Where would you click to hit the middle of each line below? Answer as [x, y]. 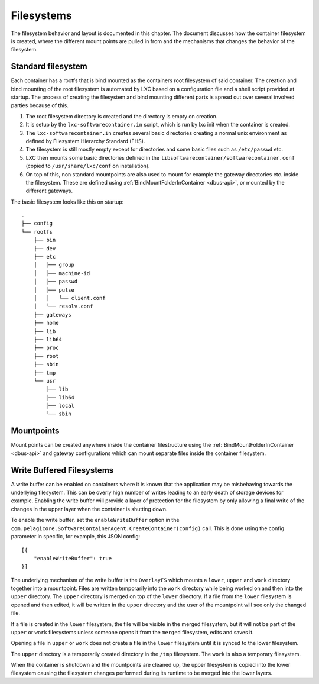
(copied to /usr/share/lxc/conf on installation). [88, 166]
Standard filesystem [49, 67]
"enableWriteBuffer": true [73, 558]
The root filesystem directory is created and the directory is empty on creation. [122, 116]
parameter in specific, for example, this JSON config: [76, 537]
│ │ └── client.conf [69, 298]
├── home [46, 323]
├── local [61, 406]
